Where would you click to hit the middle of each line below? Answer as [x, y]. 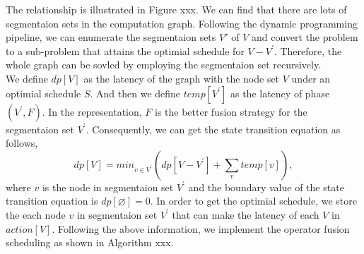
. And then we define [135, 93]
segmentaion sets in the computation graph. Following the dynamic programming [182, 23]
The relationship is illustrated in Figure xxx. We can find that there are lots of [176, 9]
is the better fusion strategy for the [231, 111]
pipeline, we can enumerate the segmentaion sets [111, 37]
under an [311, 78]
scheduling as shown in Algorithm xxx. [90, 242]
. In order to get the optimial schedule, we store [253, 201]
